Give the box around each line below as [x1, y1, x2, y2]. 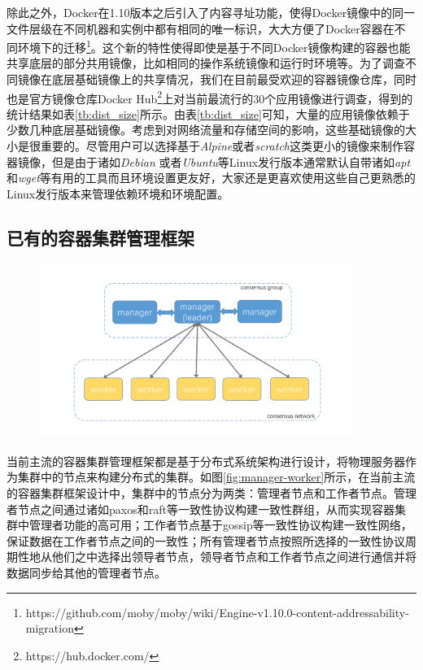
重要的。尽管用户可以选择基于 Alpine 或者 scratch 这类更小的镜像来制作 [40, 137, 403, 154]
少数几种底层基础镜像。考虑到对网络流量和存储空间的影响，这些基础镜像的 [7, 121, 405, 138]
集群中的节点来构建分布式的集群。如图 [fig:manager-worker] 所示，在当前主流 [17, 468, 416, 485]
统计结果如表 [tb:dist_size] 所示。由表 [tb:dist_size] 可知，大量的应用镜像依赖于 [7, 105, 410, 122]
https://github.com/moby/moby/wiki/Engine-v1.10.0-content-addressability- [25, 603, 409, 620]
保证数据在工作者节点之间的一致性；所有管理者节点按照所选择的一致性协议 [7, 532, 405, 549]
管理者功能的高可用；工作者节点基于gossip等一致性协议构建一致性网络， [28, 516, 412, 533]
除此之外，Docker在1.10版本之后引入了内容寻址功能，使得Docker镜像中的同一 [7, 4, 416, 20]
